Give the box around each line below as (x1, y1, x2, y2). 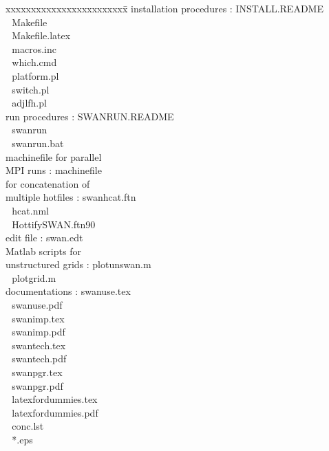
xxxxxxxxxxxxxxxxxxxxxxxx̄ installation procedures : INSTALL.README (6, 1, 323, 15)
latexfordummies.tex (12, 392, 98, 406)
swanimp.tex (12, 311, 65, 325)
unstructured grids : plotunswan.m (6, 257, 151, 272)
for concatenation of (6, 176, 90, 190)
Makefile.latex (12, 28, 71, 43)
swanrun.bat (12, 135, 64, 150)
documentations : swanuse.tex (6, 284, 131, 298)
